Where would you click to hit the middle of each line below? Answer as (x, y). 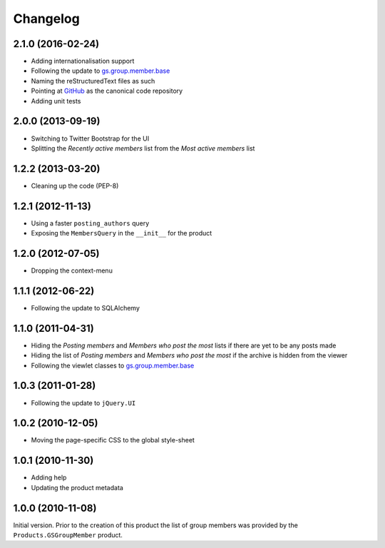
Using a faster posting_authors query (90, 223)
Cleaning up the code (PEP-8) (75, 186)
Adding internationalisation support (83, 61)
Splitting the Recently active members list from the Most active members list (143, 148)
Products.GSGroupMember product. (68, 535)
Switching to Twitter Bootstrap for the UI (90, 138)
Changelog (46, 19)
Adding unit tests (56, 101)
